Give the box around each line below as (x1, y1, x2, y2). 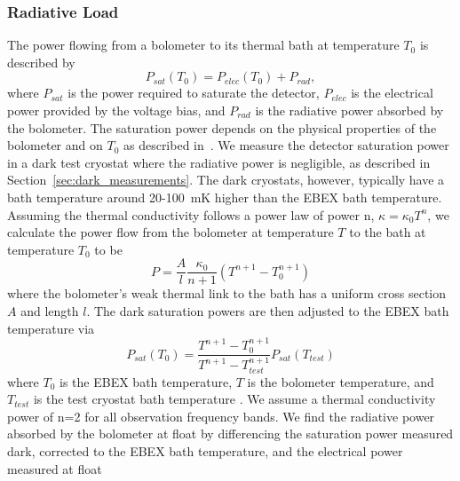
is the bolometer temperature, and (247, 372, 434, 390)
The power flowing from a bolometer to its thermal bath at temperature (7, 35, 400, 54)
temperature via (7, 319, 95, 337)
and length (20, 302, 79, 319)
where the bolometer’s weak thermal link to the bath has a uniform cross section (7, 284, 447, 303)
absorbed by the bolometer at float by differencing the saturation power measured (7, 424, 454, 443)
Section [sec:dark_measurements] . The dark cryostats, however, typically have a (7, 170, 445, 189)
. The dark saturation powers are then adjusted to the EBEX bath (86, 302, 449, 319)
